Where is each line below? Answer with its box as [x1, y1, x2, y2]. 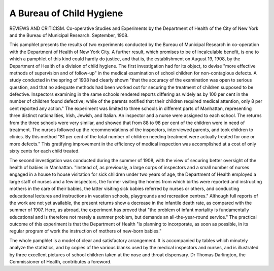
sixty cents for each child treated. [9, 148, 80, 154]
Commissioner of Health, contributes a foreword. [9, 259, 112, 265]
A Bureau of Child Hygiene [9, 8, 123, 19]
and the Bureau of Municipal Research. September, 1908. [9, 32, 129, 38]
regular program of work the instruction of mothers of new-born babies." [9, 228, 162, 234]
